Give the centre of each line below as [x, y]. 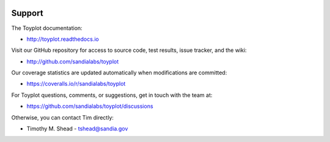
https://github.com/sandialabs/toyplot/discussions [90, 106]
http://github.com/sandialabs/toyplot [73, 62]
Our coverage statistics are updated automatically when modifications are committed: [119, 73]
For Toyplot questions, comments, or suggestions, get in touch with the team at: [112, 95]
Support [27, 13]
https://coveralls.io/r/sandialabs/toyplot [76, 84]
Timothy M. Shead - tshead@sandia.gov [77, 129]
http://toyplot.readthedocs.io [63, 39]
